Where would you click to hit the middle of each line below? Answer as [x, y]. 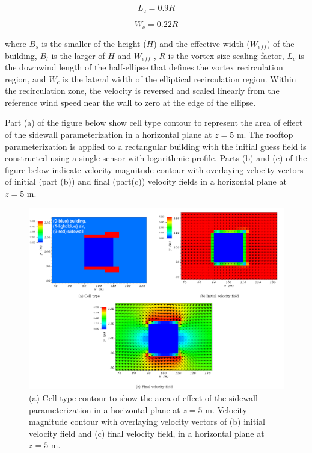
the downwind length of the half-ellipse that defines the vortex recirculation [144, 67]
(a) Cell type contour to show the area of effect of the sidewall [143, 398]
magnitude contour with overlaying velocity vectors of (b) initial [147, 421]
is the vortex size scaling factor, [226, 55]
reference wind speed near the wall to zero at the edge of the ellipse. [130, 102]
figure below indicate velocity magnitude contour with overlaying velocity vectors [154, 169]
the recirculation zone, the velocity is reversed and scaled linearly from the [142, 91]
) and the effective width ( [202, 43]
